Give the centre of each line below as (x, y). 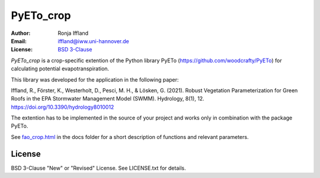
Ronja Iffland (73, 33)
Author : (21, 33)
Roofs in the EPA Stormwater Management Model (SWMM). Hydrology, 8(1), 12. (108, 99)
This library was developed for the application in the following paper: (95, 79)
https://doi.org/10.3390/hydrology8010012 (63, 107)
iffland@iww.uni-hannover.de (94, 41)
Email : (19, 41)
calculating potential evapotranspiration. (60, 69)
